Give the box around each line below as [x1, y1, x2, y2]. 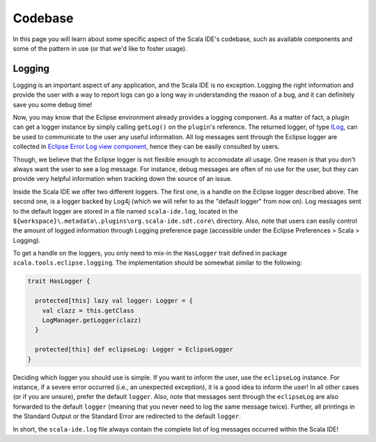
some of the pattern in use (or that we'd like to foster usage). [13, 44, 187, 52]
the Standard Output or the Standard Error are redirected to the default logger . [13, 412, 242, 420]
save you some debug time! [13, 100, 93, 109]
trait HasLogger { [27, 277, 91, 285]
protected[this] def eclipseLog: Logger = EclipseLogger [35, 345, 233, 354]
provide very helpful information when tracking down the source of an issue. [13, 175, 233, 183]
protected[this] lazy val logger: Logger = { [35, 297, 193, 305]
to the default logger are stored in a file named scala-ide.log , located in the [13, 207, 238, 215]
